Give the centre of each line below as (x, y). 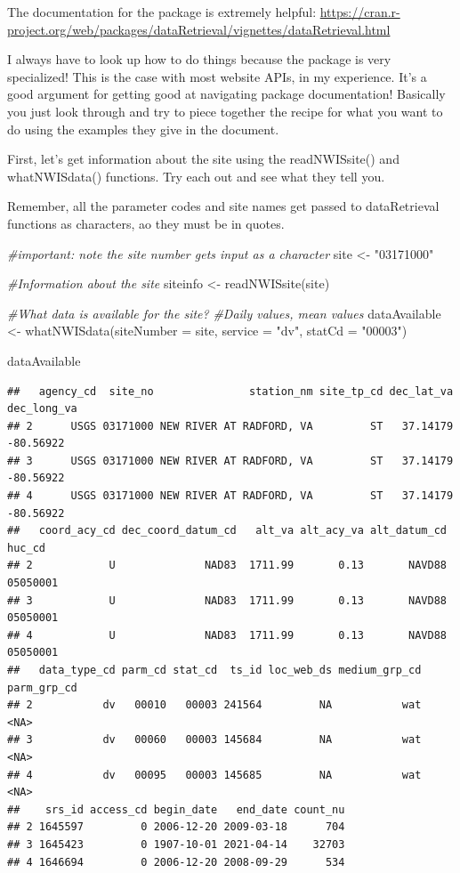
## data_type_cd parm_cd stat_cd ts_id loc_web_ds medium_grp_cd (214, 670)
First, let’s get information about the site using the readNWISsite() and (203, 159)
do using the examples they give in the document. (143, 129)
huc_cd (26, 548)
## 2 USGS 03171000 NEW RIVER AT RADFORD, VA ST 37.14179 (230, 426)
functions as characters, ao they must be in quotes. (146, 223)
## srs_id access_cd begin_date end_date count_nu (176, 809)
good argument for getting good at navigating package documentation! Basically (226, 94)
